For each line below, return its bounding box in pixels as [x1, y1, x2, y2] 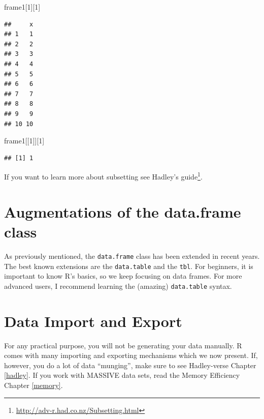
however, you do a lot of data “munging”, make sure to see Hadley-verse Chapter [4, 360, 256, 370]
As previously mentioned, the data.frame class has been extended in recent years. [4, 250, 260, 261]
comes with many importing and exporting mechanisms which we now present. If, [4, 350, 258, 361]
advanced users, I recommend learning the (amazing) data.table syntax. [4, 280, 232, 291]
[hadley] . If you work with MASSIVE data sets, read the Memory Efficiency [4, 370, 240, 380]
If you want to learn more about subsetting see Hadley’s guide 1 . [4, 170, 203, 182]
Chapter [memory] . [4, 379, 63, 390]
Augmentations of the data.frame [4, 201, 241, 222]
